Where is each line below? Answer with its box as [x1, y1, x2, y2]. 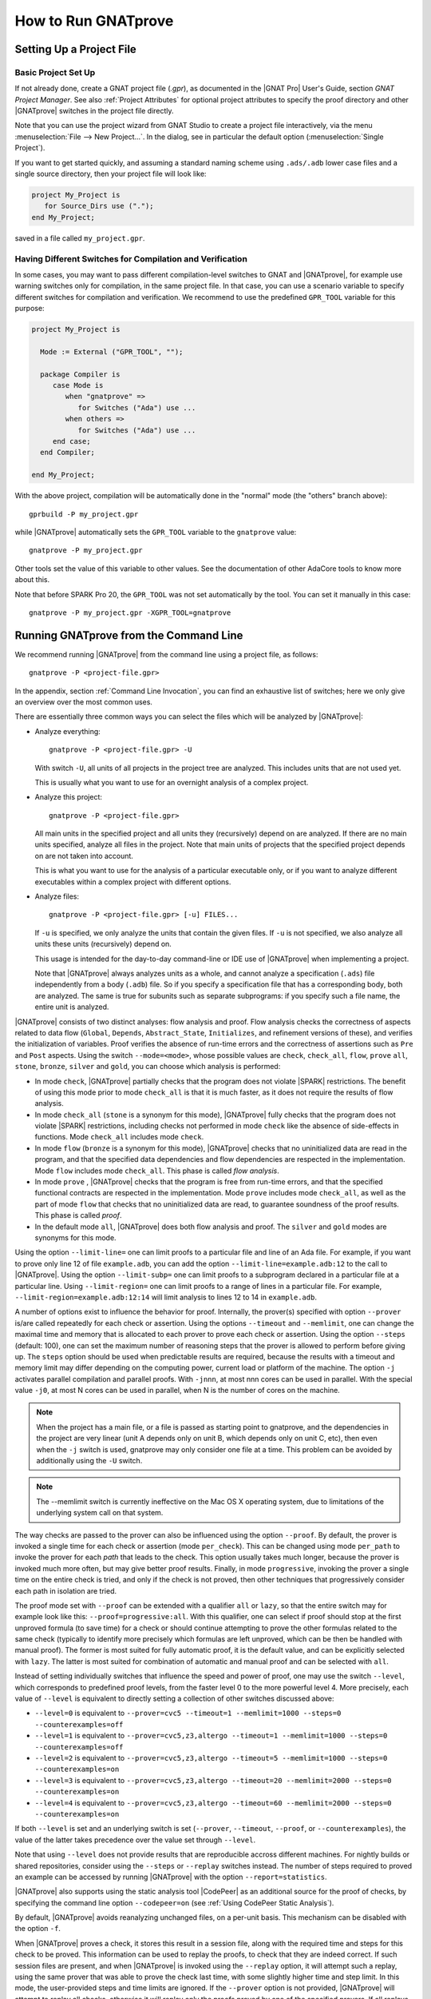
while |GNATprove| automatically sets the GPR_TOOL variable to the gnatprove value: [14, 527, 297, 537]
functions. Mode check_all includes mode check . [34, 1132, 204, 1142]
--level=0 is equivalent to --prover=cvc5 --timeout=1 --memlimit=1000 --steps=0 [34, 1708, 342, 1718]
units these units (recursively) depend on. [34, 940, 172, 949]
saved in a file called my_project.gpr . [14, 233, 145, 243]
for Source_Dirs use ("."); [44, 201, 155, 211]
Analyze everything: [34, 726, 101, 736]
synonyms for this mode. [34, 1232, 117, 1243]
